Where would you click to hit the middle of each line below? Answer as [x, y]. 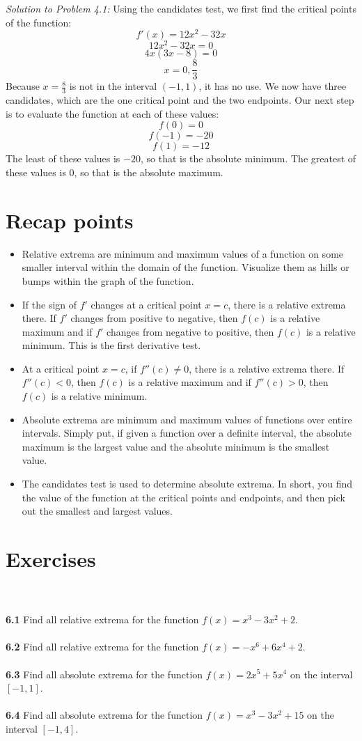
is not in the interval [113, 86]
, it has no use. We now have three [273, 86]
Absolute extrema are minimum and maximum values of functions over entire [187, 419]
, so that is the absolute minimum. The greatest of [248, 158]
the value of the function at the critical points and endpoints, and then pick [183, 497]
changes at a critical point [146, 304]
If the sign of [49, 304]
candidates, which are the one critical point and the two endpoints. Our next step [180, 100]
